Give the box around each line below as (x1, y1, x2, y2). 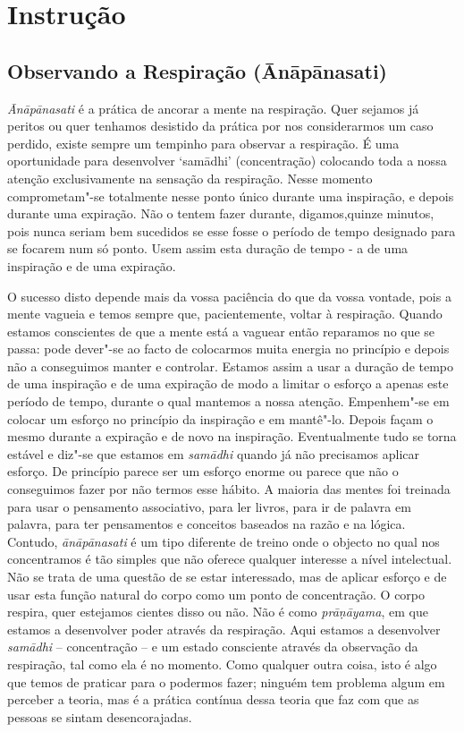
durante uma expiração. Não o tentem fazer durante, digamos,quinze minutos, (7, 204, 434, 223)
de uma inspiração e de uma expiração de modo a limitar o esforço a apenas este (7, 374, 449, 393)
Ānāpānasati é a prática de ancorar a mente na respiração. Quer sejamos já (7, 98, 419, 117)
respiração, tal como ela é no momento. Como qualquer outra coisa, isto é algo (7, 654, 437, 673)
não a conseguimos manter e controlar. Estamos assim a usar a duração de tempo (7, 356, 454, 375)
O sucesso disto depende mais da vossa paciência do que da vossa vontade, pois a (7, 286, 451, 305)
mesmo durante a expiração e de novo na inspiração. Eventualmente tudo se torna (7, 427, 457, 446)
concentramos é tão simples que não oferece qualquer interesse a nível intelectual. (7, 549, 452, 568)
